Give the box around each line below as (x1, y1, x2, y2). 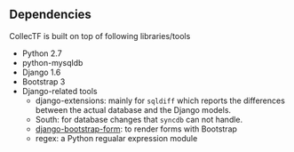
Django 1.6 (21, 67, 61, 77)
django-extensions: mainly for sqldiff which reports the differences (35, 95, 286, 106)
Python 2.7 (21, 48, 62, 59)
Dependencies (9, 7, 91, 22)
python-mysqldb (21, 57, 83, 68)
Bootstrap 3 (21, 76, 66, 87)
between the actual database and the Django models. (35, 104, 232, 115)
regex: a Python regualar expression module (35, 132, 198, 143)
